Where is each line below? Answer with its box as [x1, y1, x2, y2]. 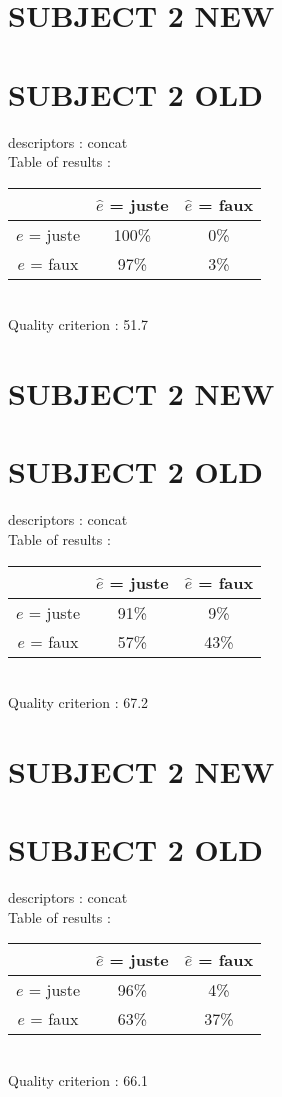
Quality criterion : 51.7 [8, 314, 149, 335]
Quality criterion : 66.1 [8, 1070, 149, 1091]
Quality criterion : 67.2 [8, 692, 149, 713]
